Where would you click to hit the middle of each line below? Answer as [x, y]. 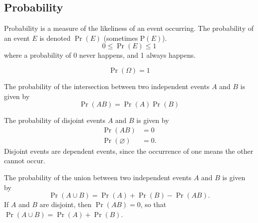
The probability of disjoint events [55, 120]
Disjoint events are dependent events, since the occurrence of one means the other [129, 151]
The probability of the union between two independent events [98, 177]
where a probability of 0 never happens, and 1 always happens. [100, 55]
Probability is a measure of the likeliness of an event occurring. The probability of [129, 28]
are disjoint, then [66, 204]
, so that [153, 204]
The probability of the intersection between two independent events [107, 86]
